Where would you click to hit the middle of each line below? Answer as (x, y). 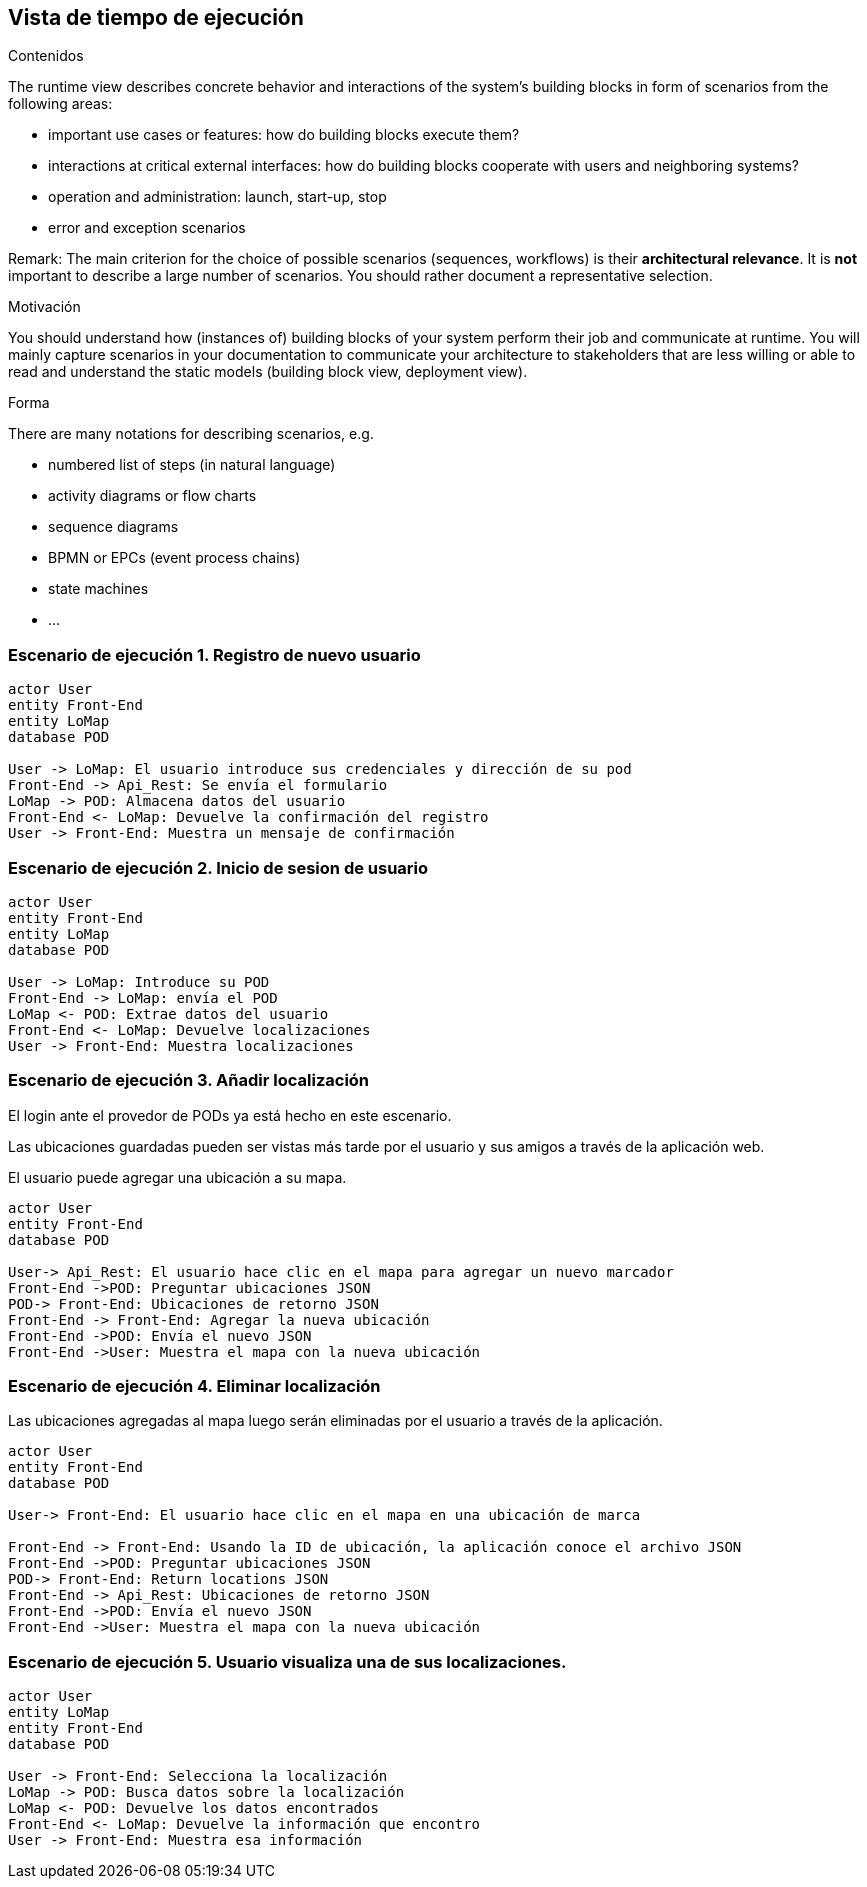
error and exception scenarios (147, 228)
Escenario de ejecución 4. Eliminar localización (194, 1386)
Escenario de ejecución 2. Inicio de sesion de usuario (218, 867)
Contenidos (46, 56)
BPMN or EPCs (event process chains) (174, 558)
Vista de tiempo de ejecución (156, 17)
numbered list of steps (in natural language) (192, 465)
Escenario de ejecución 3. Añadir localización (189, 1080)
